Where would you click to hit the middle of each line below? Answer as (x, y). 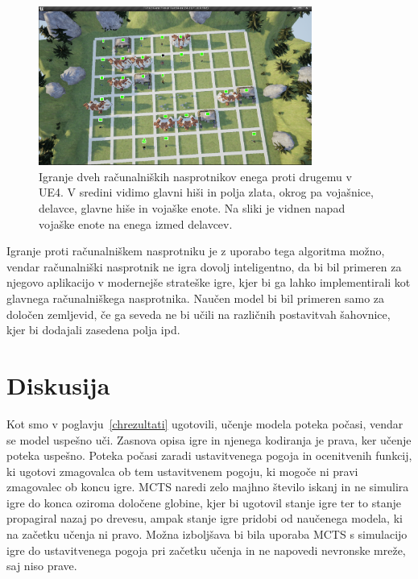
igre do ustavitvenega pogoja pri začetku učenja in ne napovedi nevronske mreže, (206, 550)
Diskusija (58, 385)
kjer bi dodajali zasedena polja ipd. (93, 330)
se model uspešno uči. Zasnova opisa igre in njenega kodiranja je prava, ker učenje (209, 439)
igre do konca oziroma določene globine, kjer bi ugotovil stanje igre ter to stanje (204, 502)
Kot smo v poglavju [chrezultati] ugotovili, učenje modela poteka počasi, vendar (205, 423)
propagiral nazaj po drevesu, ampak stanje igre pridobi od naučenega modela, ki (205, 518)
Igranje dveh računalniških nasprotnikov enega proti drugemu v (195, 176)
